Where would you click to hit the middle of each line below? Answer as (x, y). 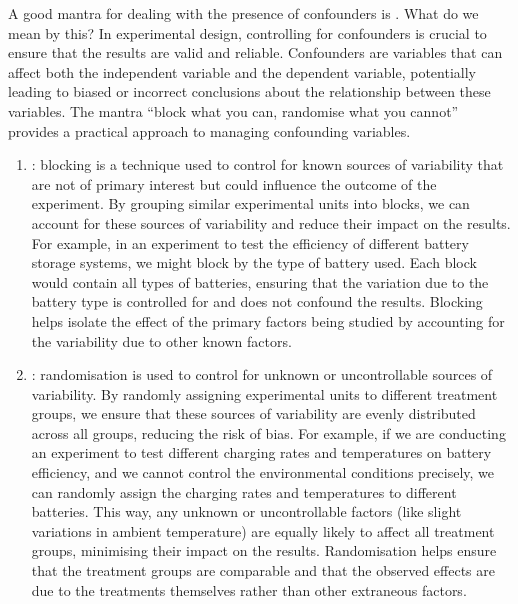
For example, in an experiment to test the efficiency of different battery (250, 242)
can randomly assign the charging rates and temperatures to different (244, 491)
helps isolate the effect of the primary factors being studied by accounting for (268, 320)
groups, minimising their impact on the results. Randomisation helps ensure (264, 550)
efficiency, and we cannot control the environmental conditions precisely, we (263, 472)
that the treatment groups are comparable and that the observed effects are (263, 570)
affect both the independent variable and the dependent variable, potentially (242, 71)
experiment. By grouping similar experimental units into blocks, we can (250, 203)
